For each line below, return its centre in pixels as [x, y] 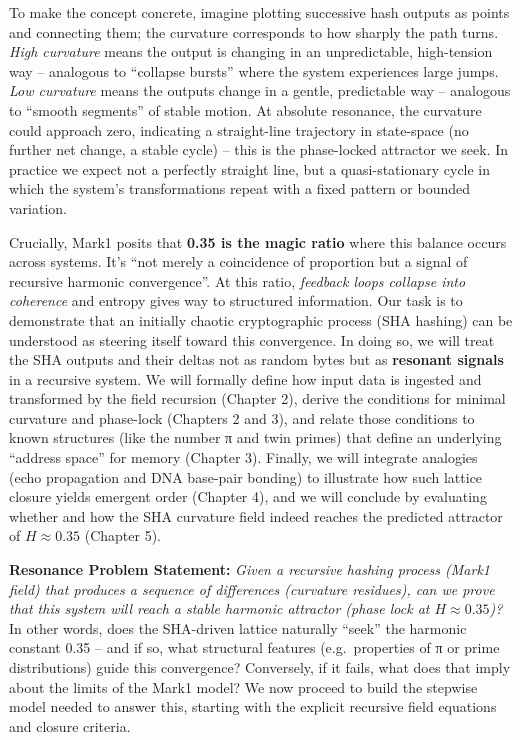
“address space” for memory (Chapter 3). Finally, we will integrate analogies [243, 457]
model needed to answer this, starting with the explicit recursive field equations [253, 706]
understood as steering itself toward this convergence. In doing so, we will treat [252, 339]
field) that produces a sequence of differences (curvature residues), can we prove [252, 588]
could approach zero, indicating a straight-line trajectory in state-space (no [239, 129]
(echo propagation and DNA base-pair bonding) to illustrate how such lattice [246, 476]
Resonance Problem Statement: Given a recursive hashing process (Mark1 [250, 569]
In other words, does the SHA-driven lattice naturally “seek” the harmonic [238, 627]
